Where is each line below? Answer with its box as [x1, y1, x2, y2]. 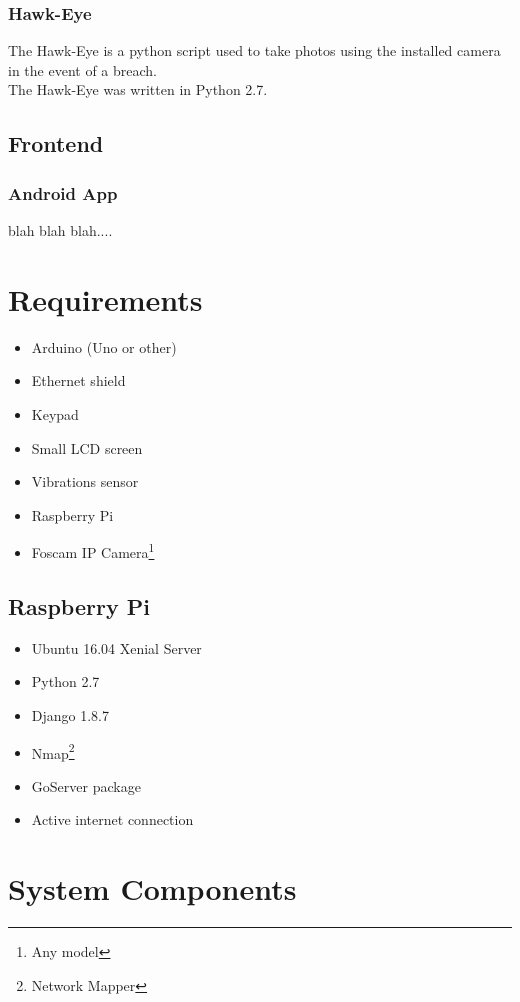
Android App [8, 180, 118, 205]
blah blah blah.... [8, 220, 113, 240]
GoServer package [31, 775, 141, 796]
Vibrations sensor [31, 471, 139, 492]
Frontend [8, 128, 104, 159]
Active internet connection [31, 809, 194, 830]
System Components [8, 868, 297, 909]
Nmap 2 [31, 739, 75, 763]
